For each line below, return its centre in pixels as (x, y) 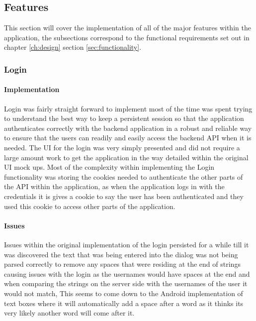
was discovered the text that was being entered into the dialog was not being (121, 254)
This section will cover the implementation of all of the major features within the (128, 28)
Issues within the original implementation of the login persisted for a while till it (127, 244)
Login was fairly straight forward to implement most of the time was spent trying (128, 108)
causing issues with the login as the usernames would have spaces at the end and (127, 273)
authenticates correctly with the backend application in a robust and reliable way (128, 128)
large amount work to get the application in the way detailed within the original (126, 157)
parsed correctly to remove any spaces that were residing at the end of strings (122, 264)
